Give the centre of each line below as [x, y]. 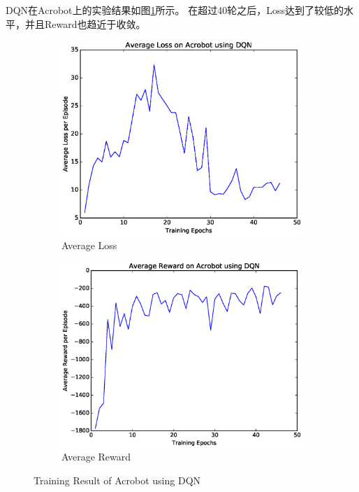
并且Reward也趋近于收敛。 [85, 23]
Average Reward [96, 457]
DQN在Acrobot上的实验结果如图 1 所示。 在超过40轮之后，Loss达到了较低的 [175, 10]
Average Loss [89, 245]
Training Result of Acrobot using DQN [117, 480]
